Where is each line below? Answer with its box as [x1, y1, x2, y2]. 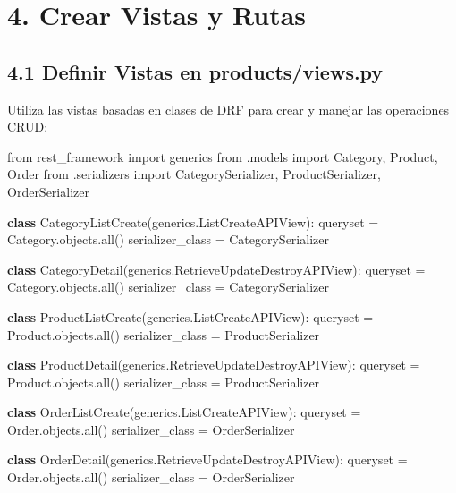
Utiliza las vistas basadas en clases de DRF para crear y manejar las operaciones [7, 99, 450, 118]
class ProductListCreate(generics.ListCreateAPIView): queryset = [7, 307, 374, 326]
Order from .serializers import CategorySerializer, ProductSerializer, [7, 165, 381, 183]
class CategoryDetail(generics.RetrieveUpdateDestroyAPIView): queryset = [7, 259, 426, 278]
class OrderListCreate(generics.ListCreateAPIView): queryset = [7, 403, 361, 421]
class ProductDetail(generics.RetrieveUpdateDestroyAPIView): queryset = [7, 355, 420, 374]
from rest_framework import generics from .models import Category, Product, [7, 147, 438, 166]
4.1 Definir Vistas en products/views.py [7, 57, 384, 85]
